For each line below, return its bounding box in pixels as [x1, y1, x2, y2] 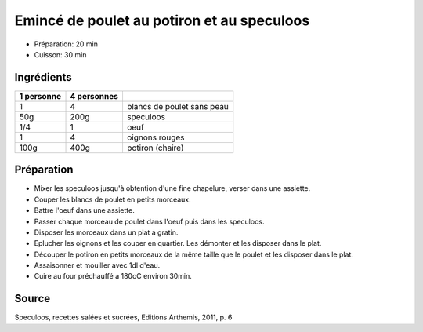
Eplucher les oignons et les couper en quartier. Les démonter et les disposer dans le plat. [34, 239, 322, 248]
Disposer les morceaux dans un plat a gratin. [34, 228, 179, 237]
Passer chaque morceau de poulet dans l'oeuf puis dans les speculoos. [34, 217, 265, 226]
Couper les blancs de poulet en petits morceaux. [34, 195, 191, 204]
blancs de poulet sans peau [126, 100, 229, 111]
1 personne [19, 90, 62, 101]
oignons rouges [126, 132, 185, 143]
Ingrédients [14, 71, 72, 84]
